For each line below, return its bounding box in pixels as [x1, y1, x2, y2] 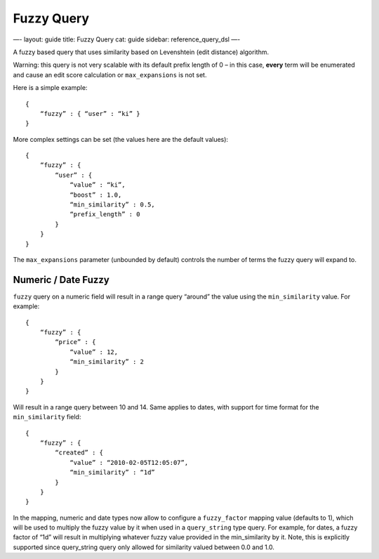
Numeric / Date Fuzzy [13, 274, 110, 286]
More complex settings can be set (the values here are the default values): [13, 135, 228, 143]
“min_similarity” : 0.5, [69, 201, 156, 209]
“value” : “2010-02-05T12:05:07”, [69, 459, 189, 466]
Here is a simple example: [13, 84, 88, 92]
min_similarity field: [13, 413, 81, 421]
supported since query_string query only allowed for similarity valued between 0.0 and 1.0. [13, 543, 275, 551]
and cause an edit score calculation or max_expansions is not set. [13, 70, 207, 79]
